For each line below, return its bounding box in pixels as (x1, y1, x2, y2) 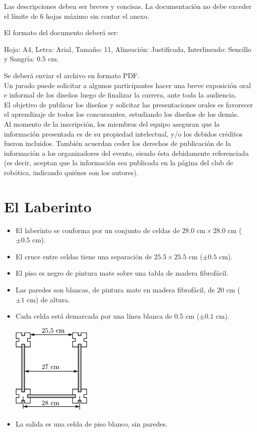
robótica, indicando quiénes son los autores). (4, 167, 138, 177)
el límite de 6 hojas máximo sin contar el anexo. (4, 10, 149, 21)
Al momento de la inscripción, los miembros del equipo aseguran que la (4, 118, 220, 129)
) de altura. (36, 294, 70, 304)
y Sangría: (4, 53, 35, 64)
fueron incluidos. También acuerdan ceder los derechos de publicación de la (4, 138, 231, 148)
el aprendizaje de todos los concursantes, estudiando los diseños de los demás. (4, 109, 239, 119)
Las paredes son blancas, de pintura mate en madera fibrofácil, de (15, 285, 215, 294)
